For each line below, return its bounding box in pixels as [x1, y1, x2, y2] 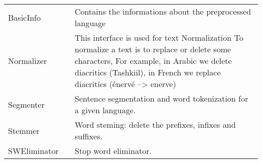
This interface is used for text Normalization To [75, 32, 243, 43]
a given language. [75, 104, 136, 116]
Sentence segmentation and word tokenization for [75, 93, 248, 104]
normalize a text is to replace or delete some [75, 43, 231, 55]
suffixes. [75, 130, 103, 142]
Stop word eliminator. [75, 145, 152, 156]
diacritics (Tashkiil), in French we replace [75, 66, 221, 78]
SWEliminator [8, 145, 59, 156]
